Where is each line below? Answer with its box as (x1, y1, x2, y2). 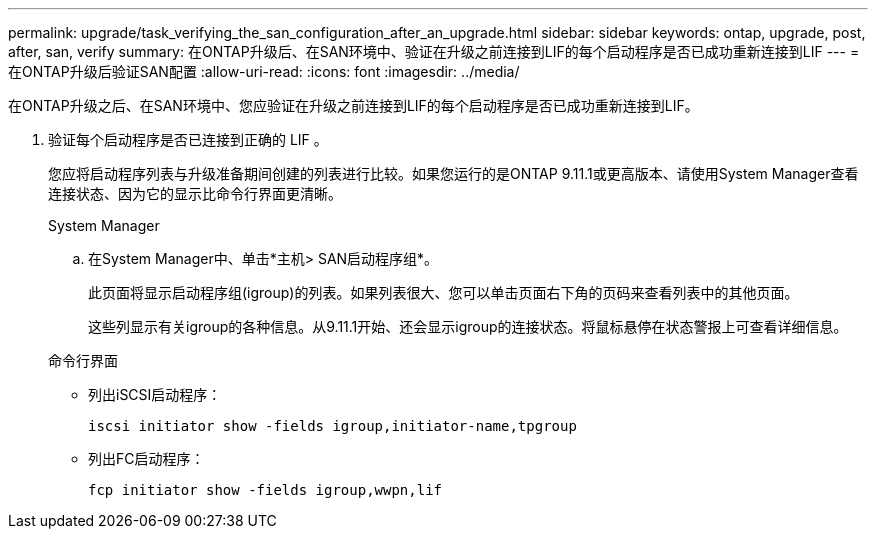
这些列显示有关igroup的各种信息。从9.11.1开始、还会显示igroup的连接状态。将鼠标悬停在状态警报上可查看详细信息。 (88, 318, 848, 335)
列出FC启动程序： (88, 450, 205, 467)
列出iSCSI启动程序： (88, 386, 222, 403)
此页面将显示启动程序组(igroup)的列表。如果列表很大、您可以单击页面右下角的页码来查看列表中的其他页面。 (88, 284, 799, 301)
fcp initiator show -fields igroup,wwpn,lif (88, 482, 443, 498)
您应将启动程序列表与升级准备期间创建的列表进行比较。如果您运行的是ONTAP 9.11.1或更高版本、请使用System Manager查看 (48, 165, 859, 182)
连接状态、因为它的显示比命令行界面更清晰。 (48, 185, 342, 202)
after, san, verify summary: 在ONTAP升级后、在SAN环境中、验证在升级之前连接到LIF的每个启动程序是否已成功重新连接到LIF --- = (8, 43, 860, 60)
